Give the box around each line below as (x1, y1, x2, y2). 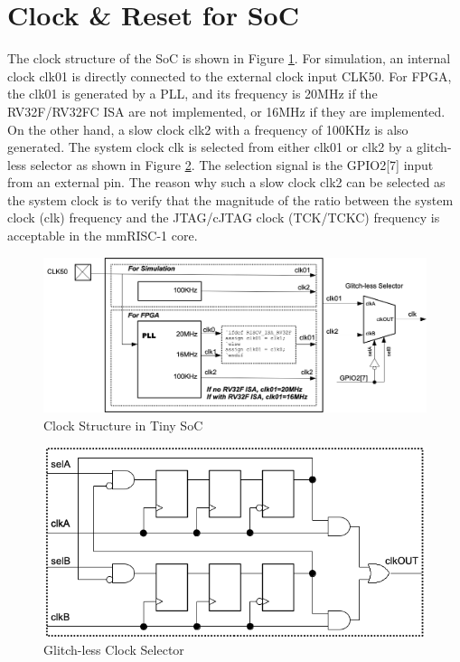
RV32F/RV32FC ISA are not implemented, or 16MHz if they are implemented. (7, 101, 446, 120)
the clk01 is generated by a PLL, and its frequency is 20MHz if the (7, 84, 378, 103)
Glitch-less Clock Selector (43, 639, 184, 658)
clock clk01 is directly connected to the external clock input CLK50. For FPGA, (7, 66, 452, 85)
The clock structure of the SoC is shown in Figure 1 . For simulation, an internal (7, 49, 451, 68)
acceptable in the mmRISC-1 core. (7, 226, 198, 245)
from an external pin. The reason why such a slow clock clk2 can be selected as (7, 173, 446, 192)
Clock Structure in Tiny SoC (43, 416, 203, 435)
